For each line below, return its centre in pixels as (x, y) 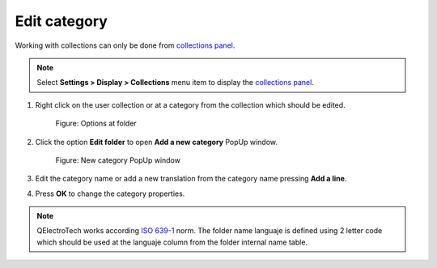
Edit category (62, 21)
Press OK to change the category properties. (110, 194)
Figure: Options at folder (96, 123)
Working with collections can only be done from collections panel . (125, 45)
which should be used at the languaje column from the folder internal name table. (172, 242)
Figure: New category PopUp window (118, 160)
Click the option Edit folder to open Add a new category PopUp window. (157, 142)
